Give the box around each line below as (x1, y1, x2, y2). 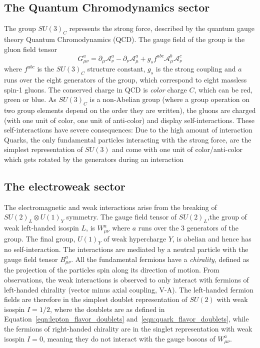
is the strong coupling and (155, 63, 236, 74)
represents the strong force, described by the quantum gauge (69, 23, 254, 33)
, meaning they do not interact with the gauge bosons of (42, 333, 215, 343)
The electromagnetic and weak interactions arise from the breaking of (4, 201, 217, 212)
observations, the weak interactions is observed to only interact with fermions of (4, 274, 249, 284)
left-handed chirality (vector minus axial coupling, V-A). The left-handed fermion (4, 284, 253, 294)
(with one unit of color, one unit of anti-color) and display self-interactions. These (4, 114, 254, 125)
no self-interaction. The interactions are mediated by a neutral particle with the (4, 244, 248, 254)
